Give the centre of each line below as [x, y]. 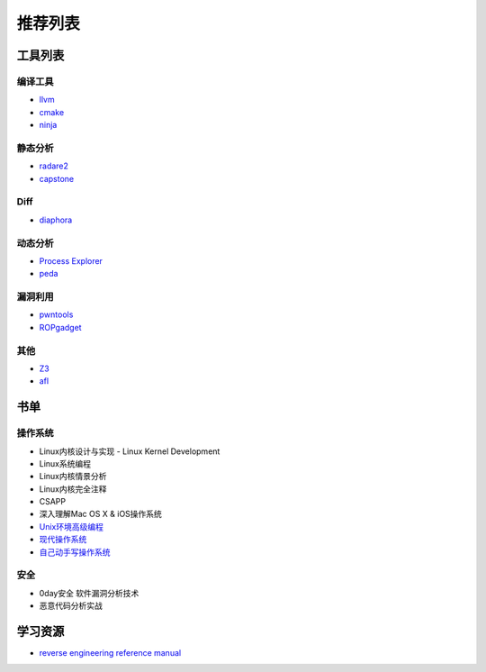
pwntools [56, 314]
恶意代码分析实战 [71, 606]
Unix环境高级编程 [71, 526]
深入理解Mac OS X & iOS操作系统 [100, 514]
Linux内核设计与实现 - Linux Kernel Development [130, 451]
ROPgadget [60, 327]
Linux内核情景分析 [73, 477]
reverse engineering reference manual [110, 653]
